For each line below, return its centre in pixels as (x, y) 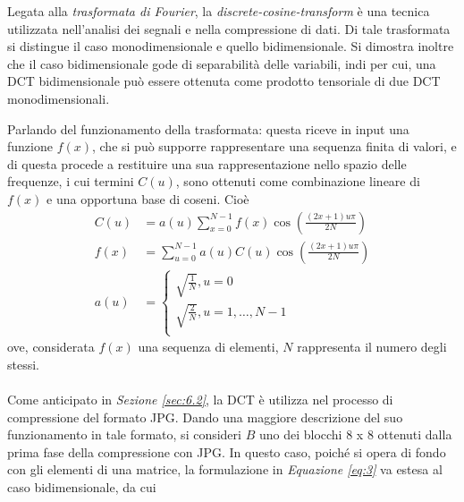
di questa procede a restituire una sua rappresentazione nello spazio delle (207, 163)
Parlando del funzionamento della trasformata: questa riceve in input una (208, 128)
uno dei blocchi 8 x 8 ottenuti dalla (355, 434)
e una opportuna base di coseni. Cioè (148, 198)
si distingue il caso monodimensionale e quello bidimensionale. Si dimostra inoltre (231, 46)
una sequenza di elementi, (208, 347)
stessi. (23, 364)
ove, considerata (51, 347)
